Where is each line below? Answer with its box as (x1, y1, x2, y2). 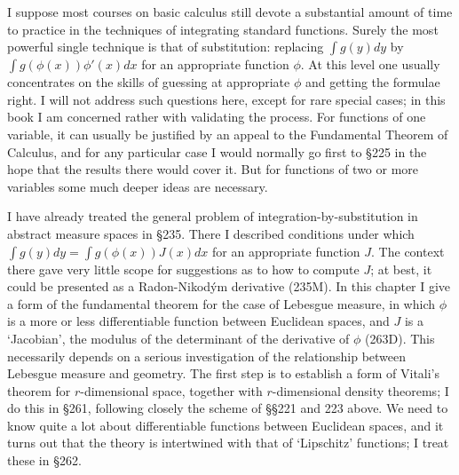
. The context (371, 241, 445, 260)
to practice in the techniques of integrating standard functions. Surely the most (7, 20, 439, 38)
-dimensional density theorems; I (272, 381, 449, 400)
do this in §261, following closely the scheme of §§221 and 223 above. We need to (7, 399, 448, 417)
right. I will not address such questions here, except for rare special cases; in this (7, 90, 446, 108)
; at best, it (370, 259, 432, 278)
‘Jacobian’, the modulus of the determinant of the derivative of (7, 329, 350, 347)
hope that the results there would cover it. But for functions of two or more (7, 160, 419, 178)
